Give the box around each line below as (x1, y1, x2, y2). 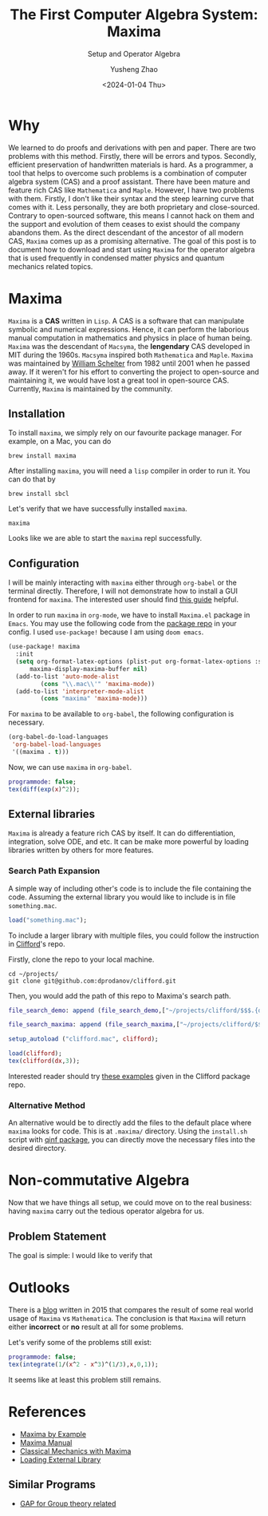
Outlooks (8, 1279, 70, 1297)
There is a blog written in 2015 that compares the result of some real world (8, 1304, 254, 1315)
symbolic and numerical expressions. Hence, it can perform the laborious (8, 324, 250, 334)
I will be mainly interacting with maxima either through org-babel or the (8, 577, 237, 588)
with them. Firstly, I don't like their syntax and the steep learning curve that (8, 193, 254, 203)
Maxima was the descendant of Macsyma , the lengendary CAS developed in (8, 341, 250, 351)
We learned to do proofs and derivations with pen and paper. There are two (8, 142, 257, 153)
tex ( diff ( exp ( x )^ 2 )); (8, 785, 81, 793)
